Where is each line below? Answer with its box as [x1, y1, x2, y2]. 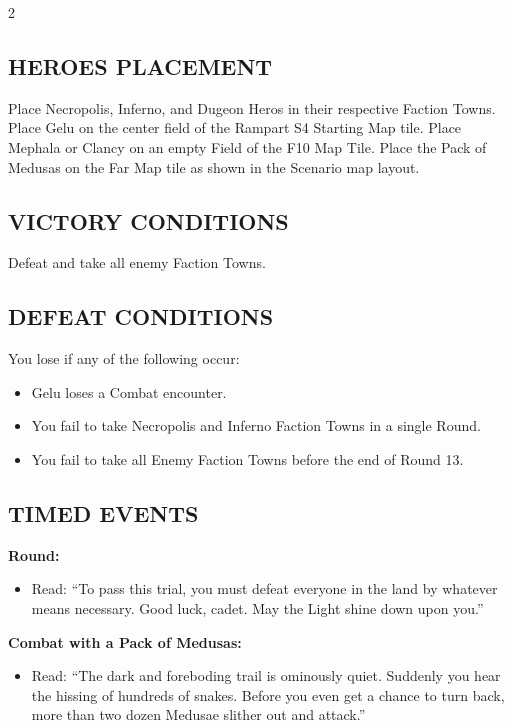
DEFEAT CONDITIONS [8, 301, 274, 332]
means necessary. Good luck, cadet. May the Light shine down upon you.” [31, 597, 484, 618]
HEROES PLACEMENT [8, 50, 273, 81]
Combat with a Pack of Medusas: [8, 631, 242, 652]
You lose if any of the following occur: [8, 348, 240, 369]
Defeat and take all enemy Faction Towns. [8, 252, 266, 273]
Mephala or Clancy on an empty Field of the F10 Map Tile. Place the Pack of [8, 136, 487, 157]
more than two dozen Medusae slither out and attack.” [31, 704, 366, 725]
